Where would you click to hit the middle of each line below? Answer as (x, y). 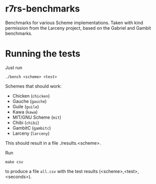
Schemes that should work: (33, 86)
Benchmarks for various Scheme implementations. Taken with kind (74, 23)
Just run (14, 67)
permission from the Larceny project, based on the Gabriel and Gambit (78, 28)
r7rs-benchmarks (43, 9)
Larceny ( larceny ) (31, 133)
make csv (14, 162)
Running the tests (43, 54)
